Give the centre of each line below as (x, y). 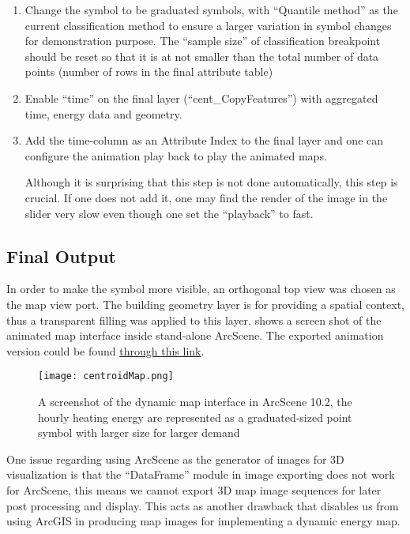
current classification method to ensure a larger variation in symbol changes (208, 25)
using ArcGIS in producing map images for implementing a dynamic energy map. (203, 521)
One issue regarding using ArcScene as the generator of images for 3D (175, 459)
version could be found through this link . (105, 350)
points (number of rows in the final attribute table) (149, 71)
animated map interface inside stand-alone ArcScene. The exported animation (195, 335)
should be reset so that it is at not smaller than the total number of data (202, 56)
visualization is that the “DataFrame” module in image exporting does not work (201, 474)
